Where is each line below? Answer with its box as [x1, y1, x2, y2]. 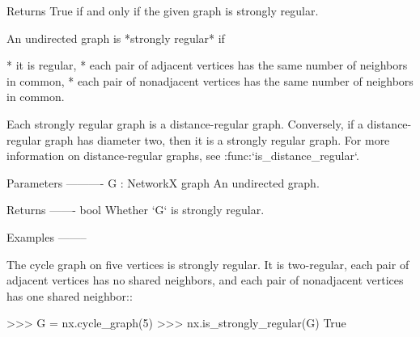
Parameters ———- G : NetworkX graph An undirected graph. [6, 174, 320, 191]
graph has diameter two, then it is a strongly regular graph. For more [45, 131, 390, 148]
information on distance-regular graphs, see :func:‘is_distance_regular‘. [6, 147, 359, 164]
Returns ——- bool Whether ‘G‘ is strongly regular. [6, 201, 265, 218]
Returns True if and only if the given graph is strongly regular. [6, 2, 319, 19]
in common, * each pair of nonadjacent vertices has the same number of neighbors [6, 72, 414, 89]
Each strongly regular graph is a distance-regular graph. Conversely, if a [6, 115, 364, 132]
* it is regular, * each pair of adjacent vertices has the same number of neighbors [6, 57, 408, 74]
